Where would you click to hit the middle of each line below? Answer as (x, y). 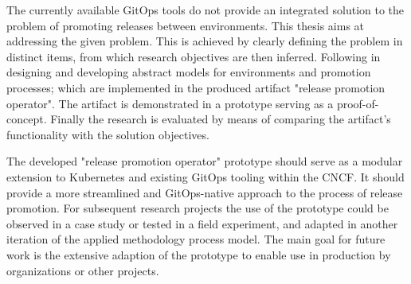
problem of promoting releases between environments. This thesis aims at (186, 25)
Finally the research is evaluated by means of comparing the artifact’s (221, 119)
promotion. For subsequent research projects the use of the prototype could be (198, 208)
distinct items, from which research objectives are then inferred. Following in (194, 56)
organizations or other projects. (83, 270)
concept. (27, 119)
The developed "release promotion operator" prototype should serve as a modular (205, 161)
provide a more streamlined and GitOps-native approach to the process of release (205, 192)
